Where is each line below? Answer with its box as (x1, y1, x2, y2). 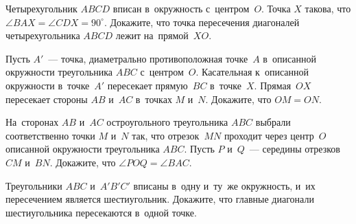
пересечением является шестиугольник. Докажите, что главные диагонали (5, 192, 314, 206)
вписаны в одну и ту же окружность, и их (133, 178, 316, 192)
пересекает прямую (107, 78, 188, 92)
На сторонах (5, 115, 59, 129)
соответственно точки (5, 128, 95, 142)
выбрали (255, 115, 291, 129)
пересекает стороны (5, 91, 88, 106)
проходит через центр (224, 128, 314, 142)
